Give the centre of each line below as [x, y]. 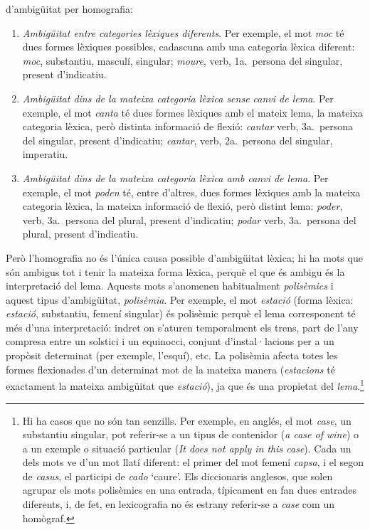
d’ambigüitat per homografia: [70, 9]
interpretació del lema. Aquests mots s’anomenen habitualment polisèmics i [170, 286]
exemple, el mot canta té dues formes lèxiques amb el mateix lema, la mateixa [192, 112]
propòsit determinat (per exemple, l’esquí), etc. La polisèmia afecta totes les [172, 355]
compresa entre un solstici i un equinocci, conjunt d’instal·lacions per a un [170, 341]
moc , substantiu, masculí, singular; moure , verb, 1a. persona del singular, [183, 60]
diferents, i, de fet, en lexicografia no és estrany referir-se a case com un [178, 504]
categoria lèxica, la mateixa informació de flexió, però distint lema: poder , [183, 206]
